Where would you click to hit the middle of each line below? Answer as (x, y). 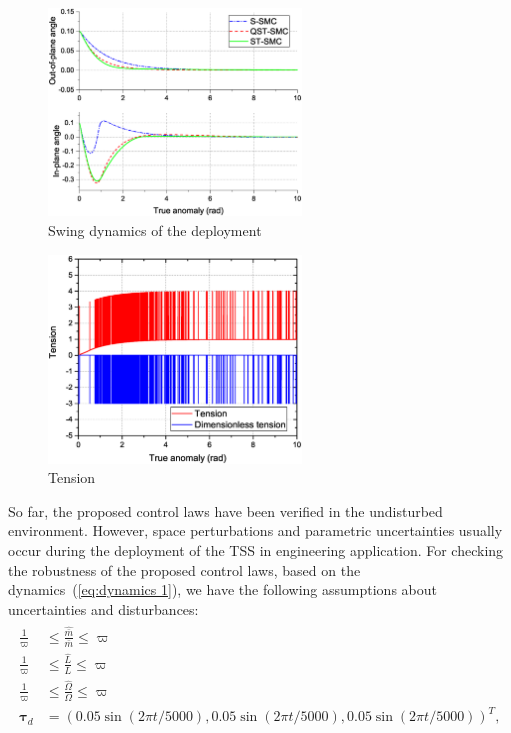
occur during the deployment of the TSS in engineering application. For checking (256, 549)
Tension (72, 477)
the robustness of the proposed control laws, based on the (184, 569)
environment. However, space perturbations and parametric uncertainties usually (255, 530)
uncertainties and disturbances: (103, 608)
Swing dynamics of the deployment (155, 230)
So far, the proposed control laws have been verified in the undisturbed (225, 510)
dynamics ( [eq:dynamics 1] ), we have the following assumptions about (222, 589)
